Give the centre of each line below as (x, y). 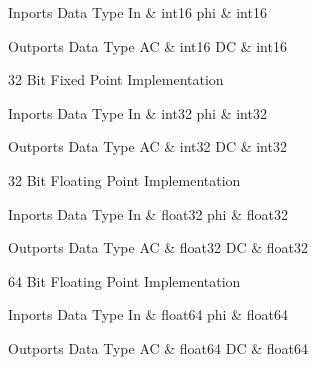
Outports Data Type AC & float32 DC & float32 (158, 247)
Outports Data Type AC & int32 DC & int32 (147, 146)
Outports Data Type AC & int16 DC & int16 (147, 45)
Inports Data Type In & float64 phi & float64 (148, 314)
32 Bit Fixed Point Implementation (116, 79)
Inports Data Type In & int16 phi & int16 (137, 12)
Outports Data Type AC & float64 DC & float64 (158, 347)
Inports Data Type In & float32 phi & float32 (148, 213)
